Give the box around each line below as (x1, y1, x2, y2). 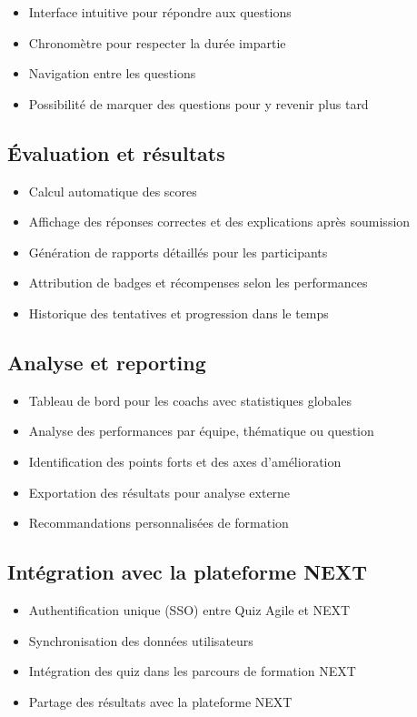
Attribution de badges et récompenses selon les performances (28, 273, 368, 292)
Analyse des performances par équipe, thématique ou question (28, 421, 374, 440)
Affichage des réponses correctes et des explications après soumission (28, 212, 411, 231)
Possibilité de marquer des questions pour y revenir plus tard (28, 94, 369, 113)
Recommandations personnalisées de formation (28, 513, 289, 532)
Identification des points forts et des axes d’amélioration (28, 451, 342, 470)
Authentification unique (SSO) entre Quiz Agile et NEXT (28, 600, 351, 619)
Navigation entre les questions (28, 64, 196, 83)
